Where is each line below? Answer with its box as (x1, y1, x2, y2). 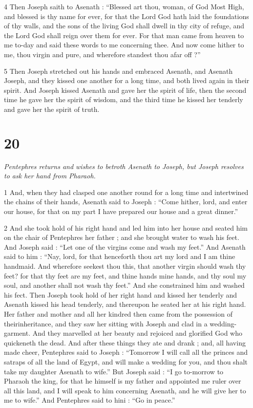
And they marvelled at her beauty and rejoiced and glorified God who (32, 328, 242, 338)
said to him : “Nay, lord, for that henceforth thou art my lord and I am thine (4, 251, 235, 261)
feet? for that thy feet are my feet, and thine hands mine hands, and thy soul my (4, 270, 247, 280)
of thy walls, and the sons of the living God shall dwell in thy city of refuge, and (4, 21, 245, 31)
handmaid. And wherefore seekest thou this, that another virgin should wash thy (4, 261, 246, 271)
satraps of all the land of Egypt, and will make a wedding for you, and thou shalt (4, 356, 248, 366)
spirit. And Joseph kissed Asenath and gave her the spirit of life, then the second (4, 85, 247, 95)
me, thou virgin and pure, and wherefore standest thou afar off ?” (4, 49, 201, 59)
